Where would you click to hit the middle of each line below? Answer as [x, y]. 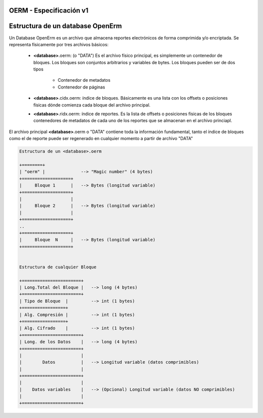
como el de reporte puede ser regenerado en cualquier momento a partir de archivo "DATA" [101, 139]
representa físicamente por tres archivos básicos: [59, 44]
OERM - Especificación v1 [49, 10]
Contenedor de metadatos [84, 80]
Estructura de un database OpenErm [66, 26]
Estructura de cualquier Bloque [58, 267]
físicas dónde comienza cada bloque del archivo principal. [92, 105]
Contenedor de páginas [81, 87]
